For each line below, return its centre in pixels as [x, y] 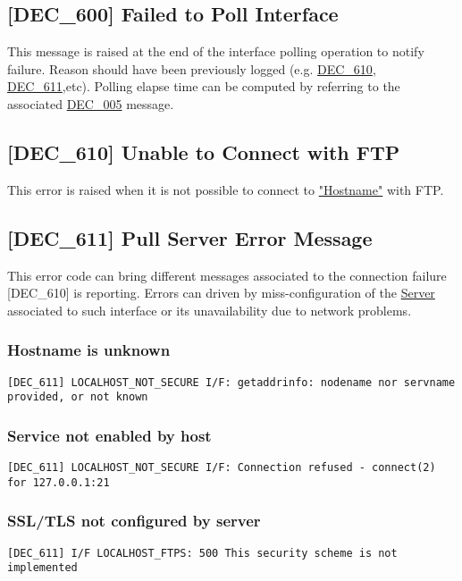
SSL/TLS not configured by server [134, 521]
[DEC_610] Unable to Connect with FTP [204, 152]
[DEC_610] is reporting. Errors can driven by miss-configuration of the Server [221, 293]
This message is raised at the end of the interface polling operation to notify [216, 51]
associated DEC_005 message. [91, 103]
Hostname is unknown [89, 350]
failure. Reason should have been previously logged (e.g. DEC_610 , [192, 68]
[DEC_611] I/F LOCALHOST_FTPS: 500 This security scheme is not [202, 553]
